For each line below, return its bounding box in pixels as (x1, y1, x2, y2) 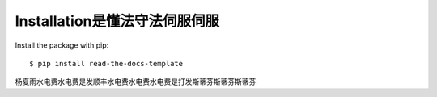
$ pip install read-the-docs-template (29, 59, 184, 68)
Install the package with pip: (15, 40, 109, 50)
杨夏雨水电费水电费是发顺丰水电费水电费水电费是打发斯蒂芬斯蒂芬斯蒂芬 (15, 77, 257, 86)
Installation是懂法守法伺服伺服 (15, 12, 220, 30)
